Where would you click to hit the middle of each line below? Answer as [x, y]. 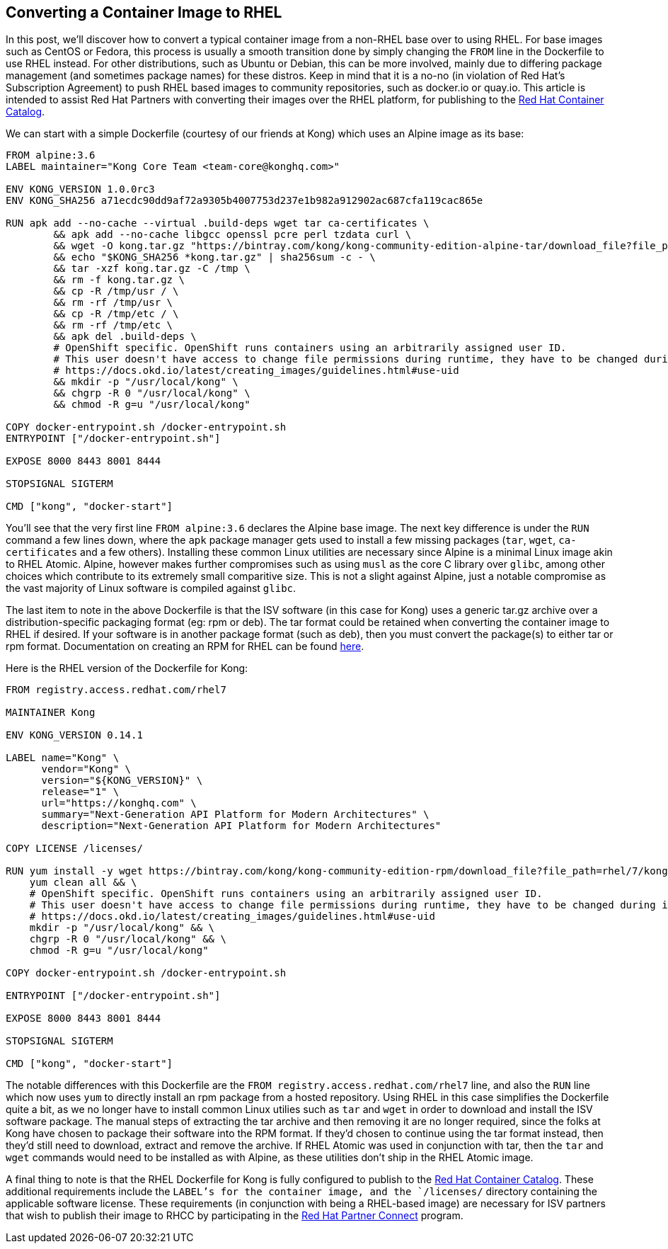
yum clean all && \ [83, 883]
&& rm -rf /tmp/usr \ [113, 303]
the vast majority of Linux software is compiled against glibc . [151, 588]
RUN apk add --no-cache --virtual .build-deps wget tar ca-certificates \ [218, 223]
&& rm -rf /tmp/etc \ [113, 325]
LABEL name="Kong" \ [63, 758]
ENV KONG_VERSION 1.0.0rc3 [80, 189]
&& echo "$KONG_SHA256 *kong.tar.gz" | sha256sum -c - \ [214, 257]
